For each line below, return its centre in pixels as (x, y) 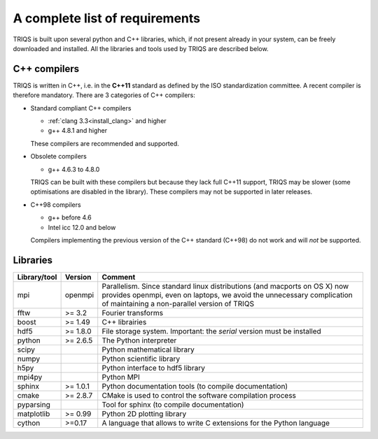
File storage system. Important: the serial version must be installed (211, 331)
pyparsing (34, 404)
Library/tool (37, 277)
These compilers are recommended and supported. (105, 143)
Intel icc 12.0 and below (82, 227)
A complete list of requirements (107, 18)
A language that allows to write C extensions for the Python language (216, 423)
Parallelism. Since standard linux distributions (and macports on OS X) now (225, 286)
